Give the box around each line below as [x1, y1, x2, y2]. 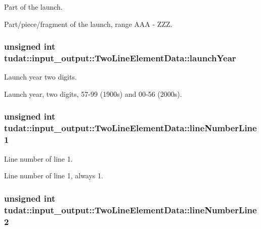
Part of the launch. [4, 2, 63, 12]
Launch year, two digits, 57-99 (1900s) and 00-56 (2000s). [4, 88, 182, 99]
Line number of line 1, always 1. [4, 170, 103, 181]
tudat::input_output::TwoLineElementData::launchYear [4, 52, 236, 64]
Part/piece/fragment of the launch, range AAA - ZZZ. [4, 18, 172, 29]
